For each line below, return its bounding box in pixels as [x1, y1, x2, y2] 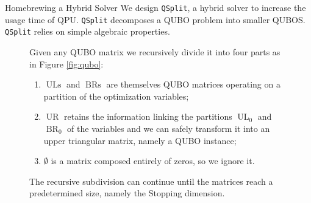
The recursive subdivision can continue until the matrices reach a [29, 174, 273, 187]
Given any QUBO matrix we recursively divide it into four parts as [29, 45, 281, 58]
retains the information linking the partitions [64, 110, 232, 123]
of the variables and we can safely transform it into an [67, 122, 270, 134]
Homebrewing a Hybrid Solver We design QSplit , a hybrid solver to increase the [5, 1, 306, 13]
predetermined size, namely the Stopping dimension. [29, 187, 225, 199]
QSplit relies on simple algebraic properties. [5, 25, 170, 38]
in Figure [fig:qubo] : [29, 57, 104, 70]
